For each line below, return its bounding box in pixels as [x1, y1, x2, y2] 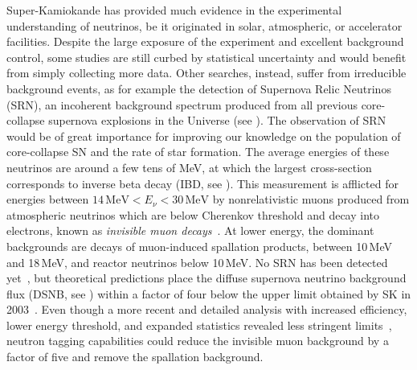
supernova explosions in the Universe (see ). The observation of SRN [48, 112, 386, 129]
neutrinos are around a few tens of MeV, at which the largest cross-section [6, 158, 372, 175]
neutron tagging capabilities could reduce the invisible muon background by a [6, 332, 389, 349]
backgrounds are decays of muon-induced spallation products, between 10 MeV [6, 237, 392, 254]
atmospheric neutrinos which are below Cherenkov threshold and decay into [6, 206, 379, 223]
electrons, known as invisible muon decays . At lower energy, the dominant [6, 222, 374, 239]
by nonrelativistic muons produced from [212, 191, 410, 208]
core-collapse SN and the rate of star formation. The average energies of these [6, 143, 390, 160]
